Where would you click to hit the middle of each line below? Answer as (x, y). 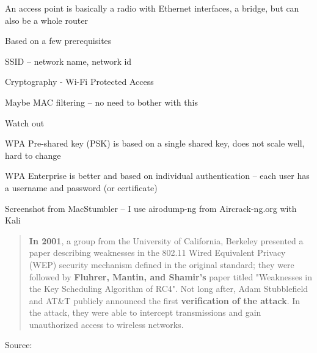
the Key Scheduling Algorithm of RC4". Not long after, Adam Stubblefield (169, 289)
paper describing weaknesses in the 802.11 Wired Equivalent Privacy (157, 253)
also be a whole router (46, 20)
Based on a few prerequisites (58, 41)
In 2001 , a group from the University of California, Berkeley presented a (166, 240)
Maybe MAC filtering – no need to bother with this (101, 102)
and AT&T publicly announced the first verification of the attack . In (165, 300)
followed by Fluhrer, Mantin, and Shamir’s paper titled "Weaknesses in (171, 276)
